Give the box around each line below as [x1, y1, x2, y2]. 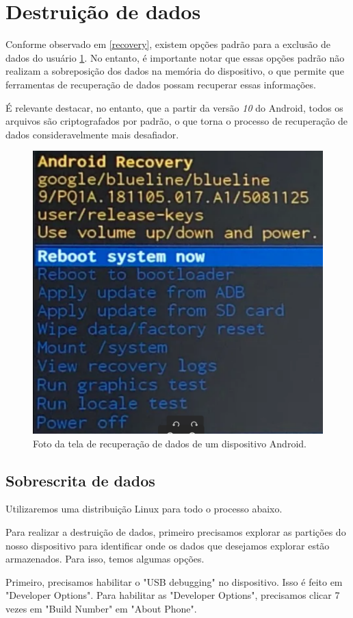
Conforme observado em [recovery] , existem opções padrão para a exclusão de [5, 37, 330, 51]
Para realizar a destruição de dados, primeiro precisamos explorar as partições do [5, 525, 346, 539]
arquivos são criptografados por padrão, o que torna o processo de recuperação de [5, 114, 348, 128]
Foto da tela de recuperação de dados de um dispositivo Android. [33, 436, 306, 450]
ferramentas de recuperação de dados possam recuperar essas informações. [5, 77, 316, 91]
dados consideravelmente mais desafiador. [5, 127, 179, 141]
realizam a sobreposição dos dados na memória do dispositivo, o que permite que [5, 64, 344, 78]
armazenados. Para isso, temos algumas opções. [5, 552, 205, 566]
